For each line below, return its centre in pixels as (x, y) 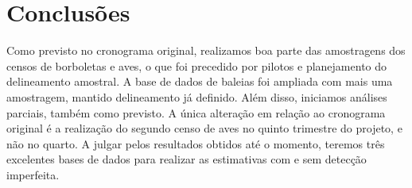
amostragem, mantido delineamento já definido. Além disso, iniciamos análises (197, 96)
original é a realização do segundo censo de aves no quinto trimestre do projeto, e (204, 128)
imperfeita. (33, 174)
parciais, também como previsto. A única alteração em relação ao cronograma (196, 112)
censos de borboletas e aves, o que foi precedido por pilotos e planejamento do (197, 65)
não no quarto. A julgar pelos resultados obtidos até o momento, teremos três (196, 143)
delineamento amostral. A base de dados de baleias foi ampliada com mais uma (200, 81)
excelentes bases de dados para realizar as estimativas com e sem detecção (187, 159)
